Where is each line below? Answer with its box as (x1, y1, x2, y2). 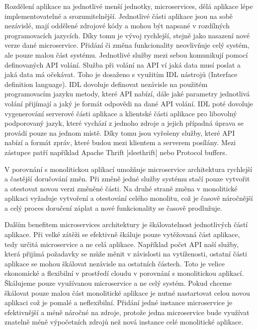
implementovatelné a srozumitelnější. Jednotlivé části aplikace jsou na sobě (4, 10, 233, 21)
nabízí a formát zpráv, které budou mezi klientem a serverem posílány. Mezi (4, 137, 236, 148)
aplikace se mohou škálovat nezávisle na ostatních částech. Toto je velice (4, 258, 225, 268)
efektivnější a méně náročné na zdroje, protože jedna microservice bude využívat (4, 307, 250, 317)
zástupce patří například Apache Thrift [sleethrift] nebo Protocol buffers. (4, 147, 227, 157)
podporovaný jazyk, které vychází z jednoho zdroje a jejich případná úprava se (4, 118, 244, 128)
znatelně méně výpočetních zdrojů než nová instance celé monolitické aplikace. (4, 317, 244, 327)
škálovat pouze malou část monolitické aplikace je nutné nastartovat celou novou (4, 287, 250, 298)
